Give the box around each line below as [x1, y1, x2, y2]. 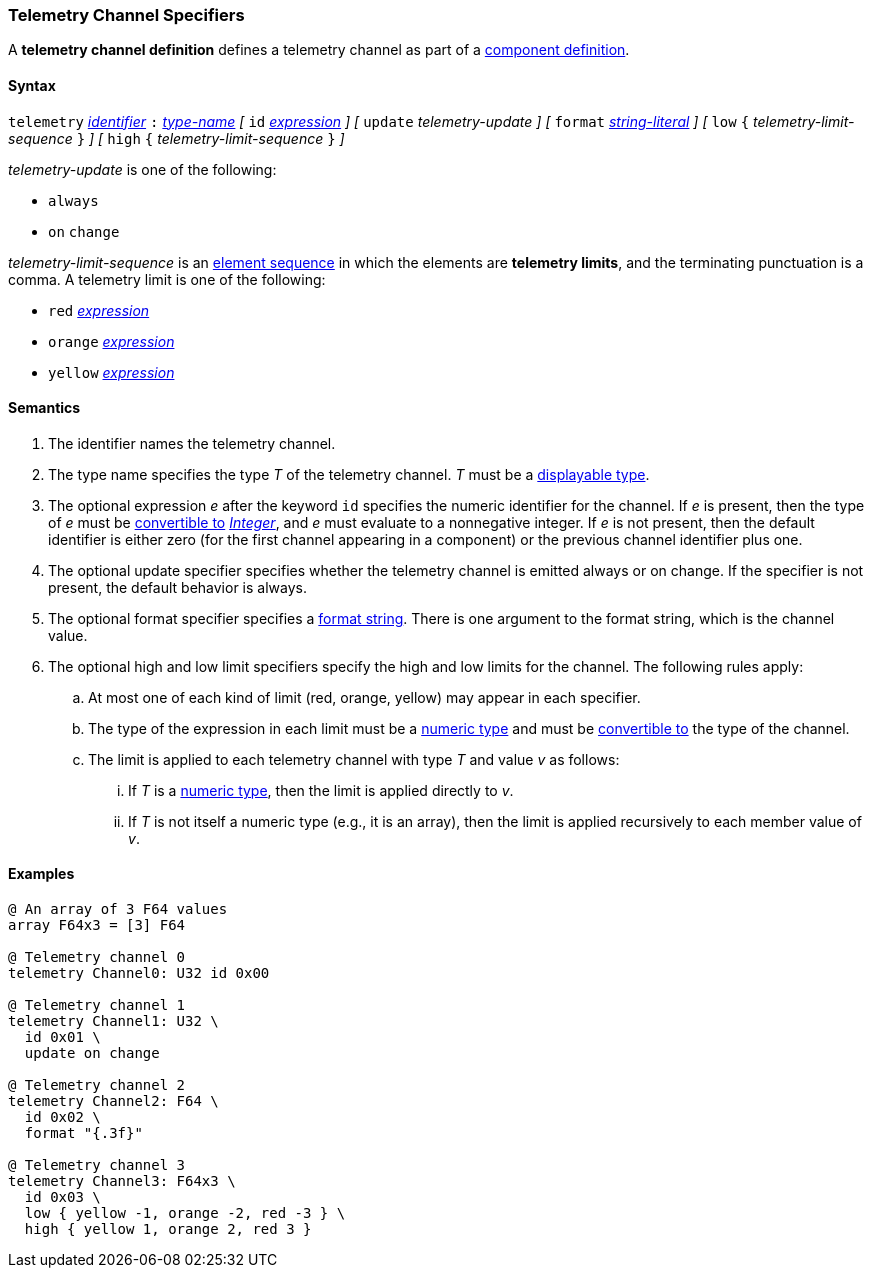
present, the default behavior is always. [48, 578, 307, 596]
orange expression [48, 332, 175, 350]
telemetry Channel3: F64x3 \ [8, 1173, 236, 1190]
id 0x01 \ [24, 1029, 101, 1046]
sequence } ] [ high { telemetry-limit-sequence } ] [8, 129, 345, 147]
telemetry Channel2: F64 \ [8, 1093, 219, 1110]
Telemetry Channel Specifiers [8, 5, 245, 25]
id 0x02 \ [24, 1109, 101, 1126]
